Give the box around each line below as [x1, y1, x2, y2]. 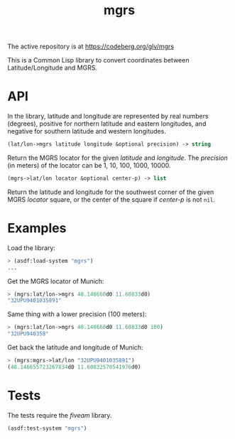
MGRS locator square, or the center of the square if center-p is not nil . [7, 195, 215, 204]
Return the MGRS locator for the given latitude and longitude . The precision [7, 153, 229, 162]
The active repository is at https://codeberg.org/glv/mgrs [7, 42, 174, 51]
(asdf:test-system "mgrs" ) [7, 425, 87, 432]
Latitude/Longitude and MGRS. [7, 63, 98, 72]
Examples [7, 220, 67, 237]
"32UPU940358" [7, 330, 50, 337]
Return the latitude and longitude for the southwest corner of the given [7, 188, 214, 196]
